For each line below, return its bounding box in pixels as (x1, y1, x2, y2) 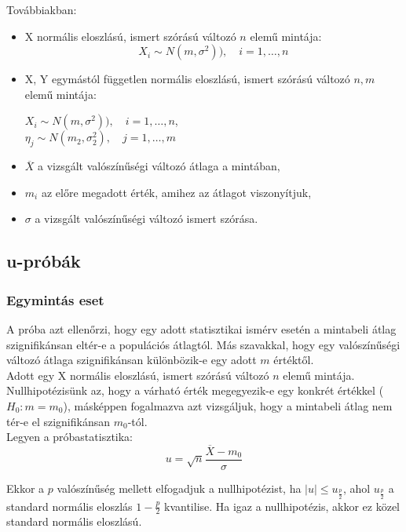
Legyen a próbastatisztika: (6, 428, 133, 445)
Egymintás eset (6, 290, 104, 309)
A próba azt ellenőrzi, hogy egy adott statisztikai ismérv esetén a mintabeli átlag (6, 320, 397, 337)
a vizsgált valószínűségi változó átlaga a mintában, (38, 158, 280, 174)
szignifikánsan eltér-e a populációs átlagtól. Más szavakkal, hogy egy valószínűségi (6, 336, 401, 352)
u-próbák (6, 249, 81, 273)
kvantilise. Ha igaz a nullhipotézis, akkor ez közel (164, 497, 401, 514)
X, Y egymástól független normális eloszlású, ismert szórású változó (24, 71, 350, 87)
